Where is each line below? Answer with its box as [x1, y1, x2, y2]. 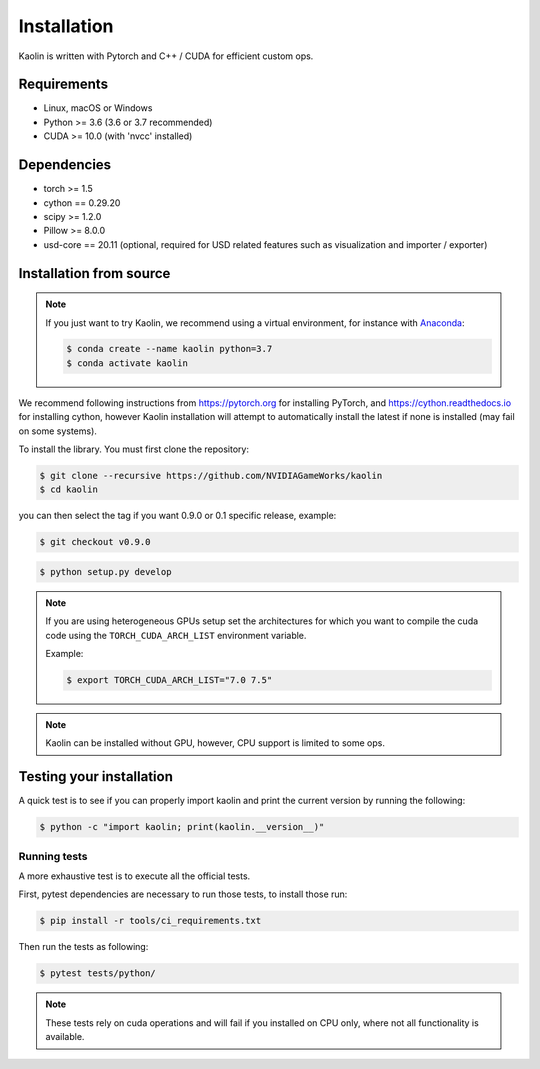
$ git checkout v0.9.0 [39, 536, 151, 548]
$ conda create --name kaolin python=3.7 [66, 343, 273, 355]
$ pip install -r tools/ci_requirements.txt [39, 915, 262, 927]
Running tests [18, 849, 88, 863]
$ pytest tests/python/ [39, 968, 157, 979]
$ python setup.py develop [39, 566, 172, 577]
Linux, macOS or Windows [43, 102, 153, 114]
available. [45, 1031, 85, 1043]
